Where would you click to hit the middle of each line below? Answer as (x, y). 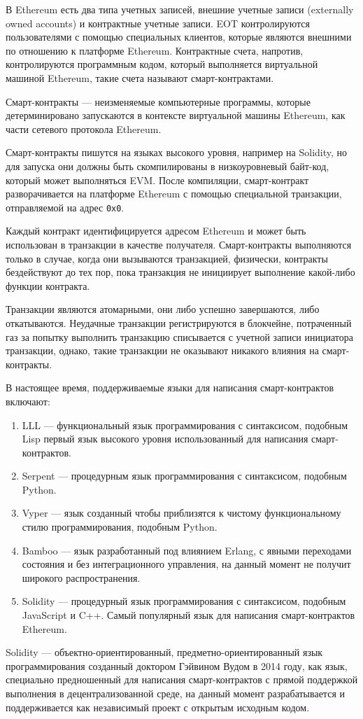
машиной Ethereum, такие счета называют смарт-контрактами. (140, 77)
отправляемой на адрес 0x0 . (65, 207)
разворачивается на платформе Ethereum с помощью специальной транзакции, (174, 194)
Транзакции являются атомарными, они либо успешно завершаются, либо (163, 309)
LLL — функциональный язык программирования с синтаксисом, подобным (185, 425)
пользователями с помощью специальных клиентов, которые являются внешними (179, 37)
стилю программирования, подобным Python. (120, 527)
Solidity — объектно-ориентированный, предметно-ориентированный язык (164, 652)
